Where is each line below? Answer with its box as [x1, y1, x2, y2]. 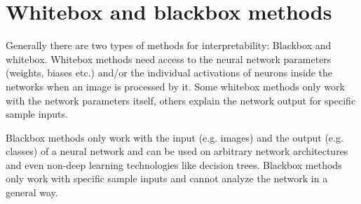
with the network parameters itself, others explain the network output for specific [6, 93, 356, 107]
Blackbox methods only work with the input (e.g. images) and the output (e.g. [6, 130, 343, 144]
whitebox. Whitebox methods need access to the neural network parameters [6, 51, 332, 66]
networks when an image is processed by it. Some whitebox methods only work [6, 79, 345, 93]
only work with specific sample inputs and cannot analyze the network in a [6, 171, 328, 186]
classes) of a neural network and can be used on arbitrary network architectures [6, 144, 348, 158]
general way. [6, 185, 58, 200]
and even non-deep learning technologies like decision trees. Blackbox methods [6, 157, 342, 172]
